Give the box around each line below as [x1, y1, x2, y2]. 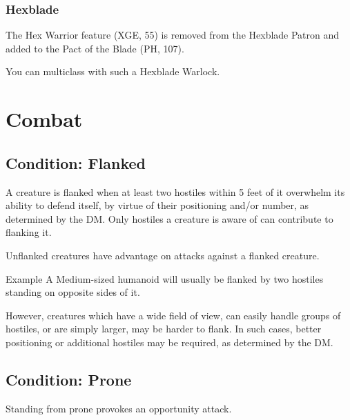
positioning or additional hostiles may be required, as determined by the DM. [6, 334, 333, 349]
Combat [6, 105, 83, 133]
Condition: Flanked [6, 152, 146, 173]
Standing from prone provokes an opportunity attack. [6, 401, 232, 415]
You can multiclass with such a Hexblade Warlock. [6, 64, 220, 79]
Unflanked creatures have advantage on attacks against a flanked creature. [6, 248, 320, 262]
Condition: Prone [6, 368, 132, 390]
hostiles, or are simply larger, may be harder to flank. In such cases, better [6, 321, 322, 336]
